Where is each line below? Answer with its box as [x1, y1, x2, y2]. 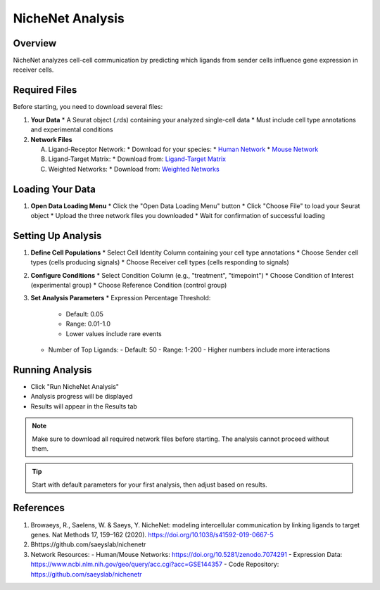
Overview [13, 37, 57, 49]
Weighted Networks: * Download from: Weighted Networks [48, 165, 220, 173]
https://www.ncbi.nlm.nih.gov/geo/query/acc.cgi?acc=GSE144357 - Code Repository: [30, 560, 279, 569]
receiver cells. [13, 65, 54, 74]
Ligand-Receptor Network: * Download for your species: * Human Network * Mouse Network [48, 145, 319, 153]
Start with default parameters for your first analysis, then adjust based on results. [32, 480, 267, 489]
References [13, 502, 65, 514]
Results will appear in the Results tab [30, 402, 137, 411]
